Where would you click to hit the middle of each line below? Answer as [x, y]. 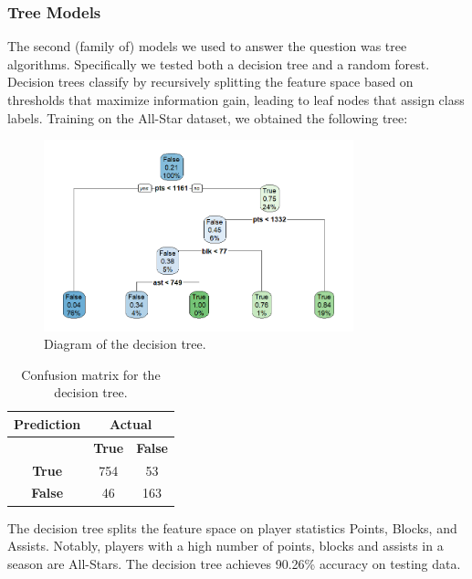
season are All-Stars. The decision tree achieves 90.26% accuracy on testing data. [234, 563]
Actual [131, 423]
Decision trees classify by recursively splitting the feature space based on [210, 82]
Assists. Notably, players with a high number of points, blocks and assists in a [226, 546]
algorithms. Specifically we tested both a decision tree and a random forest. [219, 63]
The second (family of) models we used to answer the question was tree [207, 46]
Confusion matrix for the [91, 374]
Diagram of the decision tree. [125, 344]
